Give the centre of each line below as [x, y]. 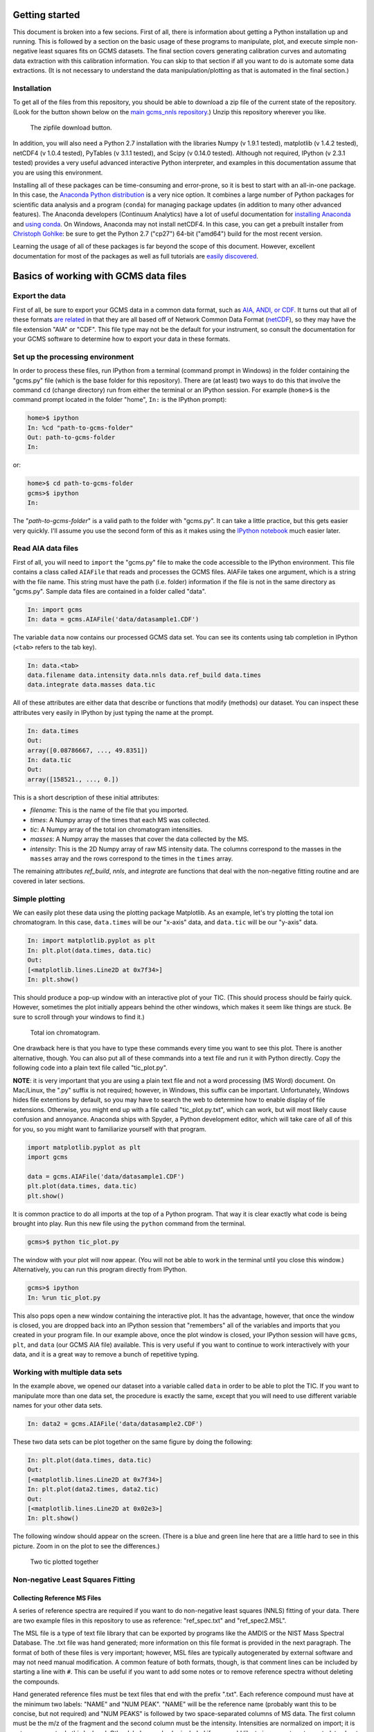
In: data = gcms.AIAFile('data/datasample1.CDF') [113, 619]
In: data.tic [50, 760]
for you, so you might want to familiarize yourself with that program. [110, 1129]
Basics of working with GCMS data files [100, 276]
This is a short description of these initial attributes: [86, 797]
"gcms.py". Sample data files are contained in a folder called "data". [110, 591]
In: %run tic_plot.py [64, 1298]
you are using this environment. [58, 173]
